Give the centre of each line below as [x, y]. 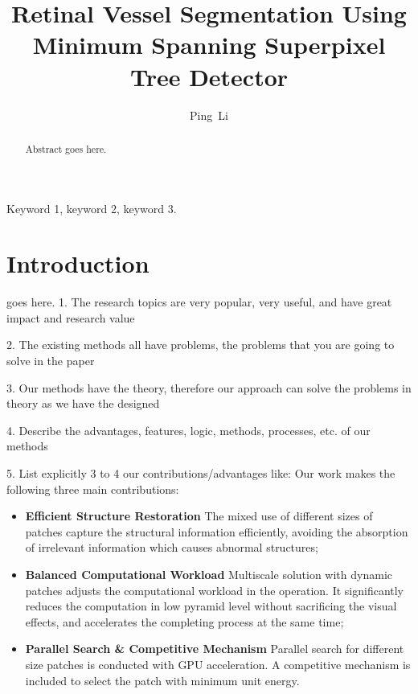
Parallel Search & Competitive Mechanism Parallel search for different [215, 649]
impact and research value [71, 317]
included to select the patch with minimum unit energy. [162, 680]
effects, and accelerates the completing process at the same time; [184, 621]
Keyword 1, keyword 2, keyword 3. [92, 208]
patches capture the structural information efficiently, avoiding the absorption [217, 531]
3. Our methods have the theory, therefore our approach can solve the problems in [209, 387]
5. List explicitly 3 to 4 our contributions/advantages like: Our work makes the [201, 473]
